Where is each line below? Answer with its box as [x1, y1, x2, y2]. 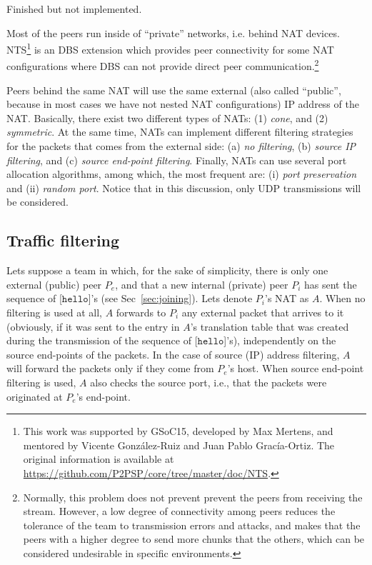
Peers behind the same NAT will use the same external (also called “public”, [6, 82, 341, 97]
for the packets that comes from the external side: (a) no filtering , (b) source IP [6, 139, 356, 154]
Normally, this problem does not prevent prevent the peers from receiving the [23, 489, 363, 504]
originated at [6, 389, 63, 404]
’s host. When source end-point [227, 361, 364, 376]
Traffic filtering [6, 229, 120, 251]
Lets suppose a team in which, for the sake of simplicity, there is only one [6, 263, 328, 278]
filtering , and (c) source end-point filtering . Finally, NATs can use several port [6, 152, 347, 167]
